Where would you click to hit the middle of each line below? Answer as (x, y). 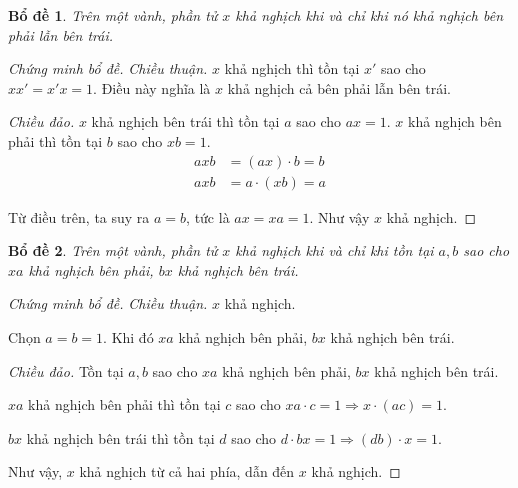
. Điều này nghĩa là (152, 87)
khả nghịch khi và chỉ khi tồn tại (334, 250)
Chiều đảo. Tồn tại (66, 370)
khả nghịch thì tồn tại (292, 68)
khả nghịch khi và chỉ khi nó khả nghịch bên (369, 15)
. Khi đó (128, 337)
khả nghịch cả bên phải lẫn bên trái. (339, 87)
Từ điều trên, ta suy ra (79, 216)
